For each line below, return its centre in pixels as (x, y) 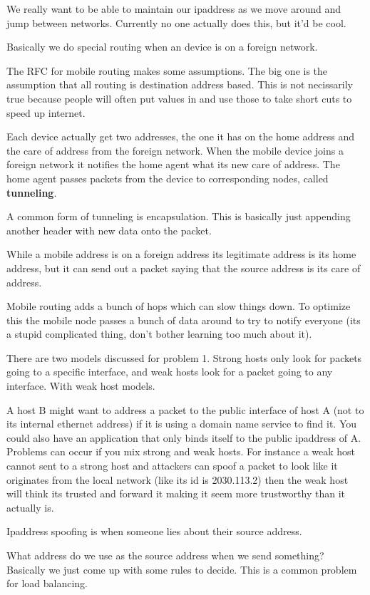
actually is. (30, 507)
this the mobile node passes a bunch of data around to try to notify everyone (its (184, 320)
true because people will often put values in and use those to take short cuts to (179, 98)
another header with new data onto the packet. (109, 230)
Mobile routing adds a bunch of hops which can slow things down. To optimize (179, 306)
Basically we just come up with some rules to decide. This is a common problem (182, 569)
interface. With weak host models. (81, 386)
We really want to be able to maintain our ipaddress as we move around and (174, 9)
